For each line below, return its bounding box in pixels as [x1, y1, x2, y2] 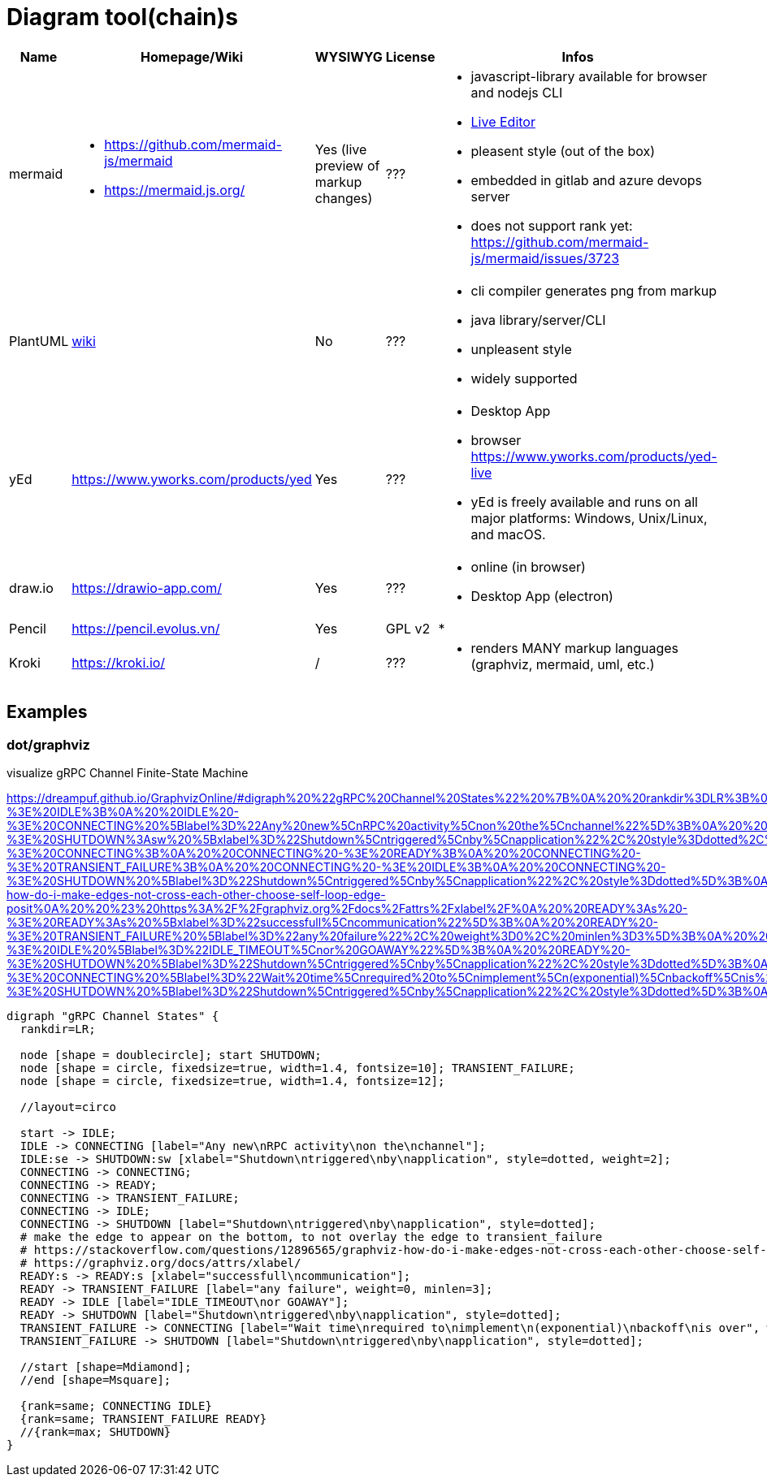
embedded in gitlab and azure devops [470, 171, 703, 188]
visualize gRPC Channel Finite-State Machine [6, 765, 249, 780]
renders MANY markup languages [470, 639, 679, 656]
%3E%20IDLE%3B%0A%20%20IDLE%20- [6, 804, 239, 819]
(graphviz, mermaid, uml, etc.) [470, 655, 655, 672]
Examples [6, 702, 88, 723]
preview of [314, 157, 380, 174]
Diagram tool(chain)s [6, 3, 238, 31]
